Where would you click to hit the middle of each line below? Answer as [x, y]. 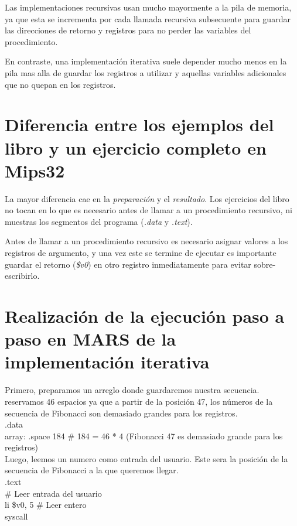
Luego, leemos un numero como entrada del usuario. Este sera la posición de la [146, 458]
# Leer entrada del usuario [53, 493]
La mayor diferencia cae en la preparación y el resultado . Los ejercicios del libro [147, 198]
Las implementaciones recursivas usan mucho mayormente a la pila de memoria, [148, 7]
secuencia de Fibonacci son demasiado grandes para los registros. [121, 413]
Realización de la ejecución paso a [145, 316]
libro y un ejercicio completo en [136, 147]
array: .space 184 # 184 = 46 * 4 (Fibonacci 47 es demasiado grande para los [144, 436]
